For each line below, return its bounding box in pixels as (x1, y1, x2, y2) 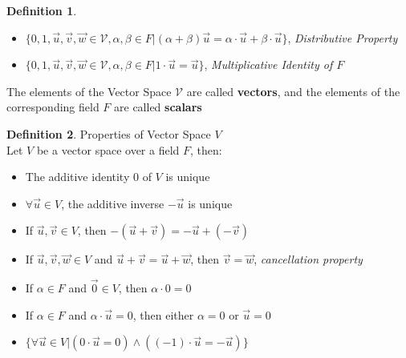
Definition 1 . (6, 2, 77, 18)
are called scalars (114, 99, 202, 115)
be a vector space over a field (36, 141, 180, 158)
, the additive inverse (61, 195, 164, 211)
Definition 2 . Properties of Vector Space (6, 125, 211, 142)
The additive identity (25, 168, 130, 185)
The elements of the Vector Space (6, 82, 172, 99)
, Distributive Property (287, 29, 398, 46)
